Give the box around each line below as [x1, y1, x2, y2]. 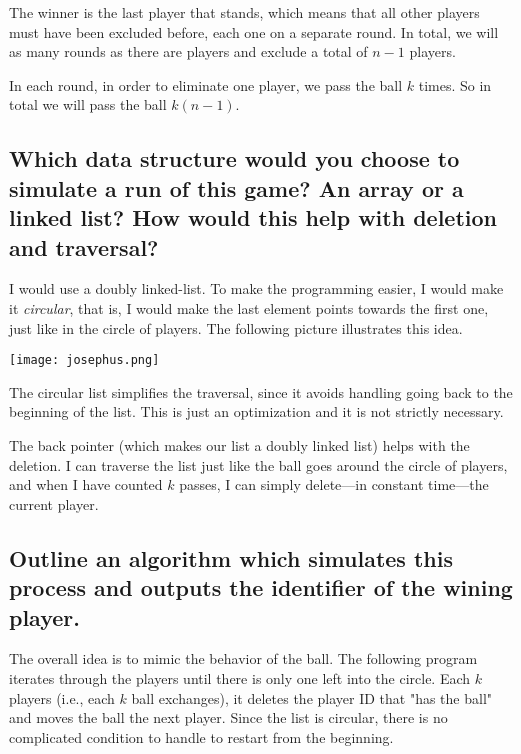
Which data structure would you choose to [9, 143, 460, 174]
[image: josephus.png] [9, 353, 160, 368]
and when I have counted [9, 474, 163, 495]
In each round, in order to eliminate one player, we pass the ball [9, 74, 403, 95]
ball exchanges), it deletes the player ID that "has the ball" [131, 687, 493, 708]
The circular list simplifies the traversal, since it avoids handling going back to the [9, 381, 513, 402]
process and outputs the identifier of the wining [9, 572, 513, 603]
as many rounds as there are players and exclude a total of [9, 41, 368, 62]
